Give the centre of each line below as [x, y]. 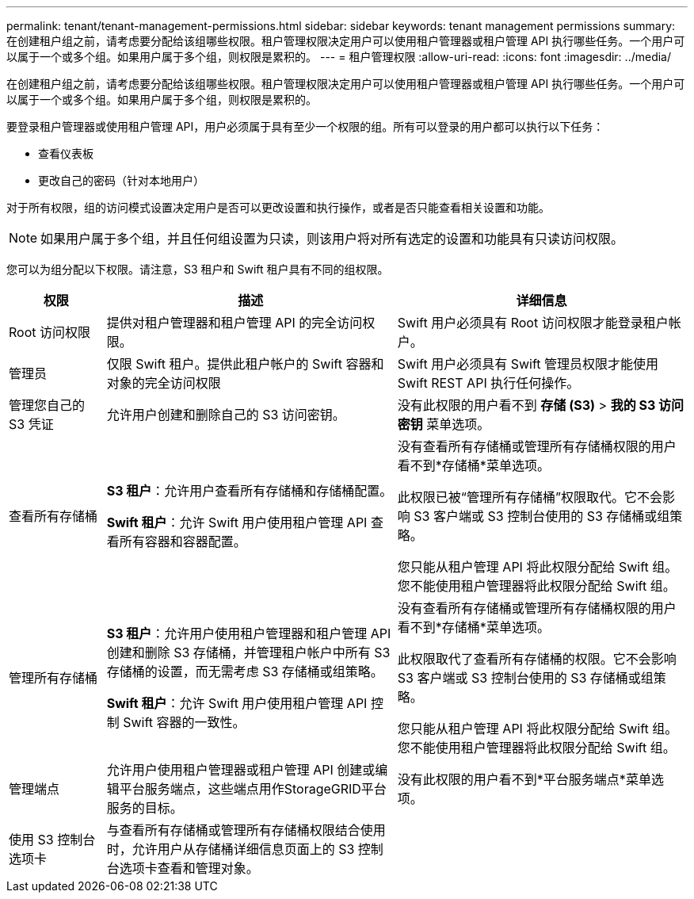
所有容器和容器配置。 [183, 541]
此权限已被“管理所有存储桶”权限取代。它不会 [530, 497]
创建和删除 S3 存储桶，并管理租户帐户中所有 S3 [248, 652]
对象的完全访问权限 [164, 383]
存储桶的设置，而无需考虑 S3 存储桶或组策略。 [245, 671]
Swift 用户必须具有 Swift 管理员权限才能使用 [528, 364]
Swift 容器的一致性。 [184, 722]
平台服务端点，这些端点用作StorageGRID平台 [253, 789]
